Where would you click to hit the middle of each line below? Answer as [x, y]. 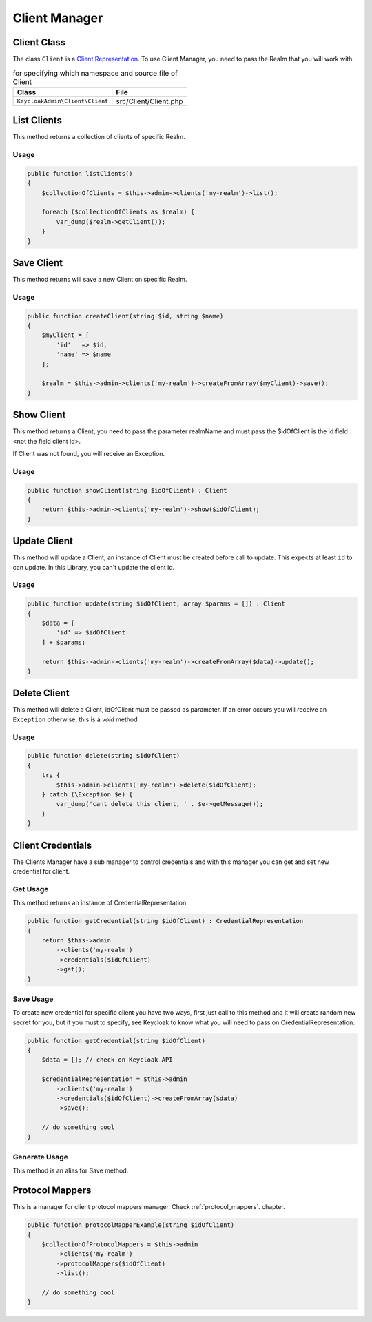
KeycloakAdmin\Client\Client [63, 101]
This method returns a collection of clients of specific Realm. [99, 137]
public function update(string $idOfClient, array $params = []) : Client [156, 604]
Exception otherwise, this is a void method [75, 719]
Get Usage [31, 889]
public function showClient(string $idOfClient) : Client [127, 490]
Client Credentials [52, 845]
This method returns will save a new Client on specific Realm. [100, 280]
